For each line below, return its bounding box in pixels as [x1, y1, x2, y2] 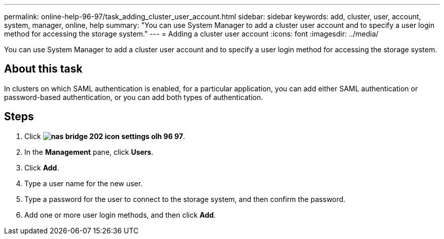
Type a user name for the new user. [24, 179, 143, 188]
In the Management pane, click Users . [24, 147, 154, 156]
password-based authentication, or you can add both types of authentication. [4, 92, 263, 101]
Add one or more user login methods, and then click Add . [24, 210, 216, 219]
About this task [4, 62, 83, 76]
